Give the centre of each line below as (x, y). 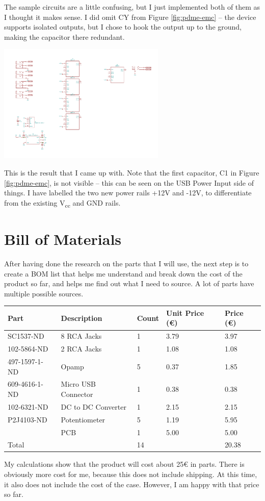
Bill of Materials (63, 239)
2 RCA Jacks (81, 349)
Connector (77, 394)
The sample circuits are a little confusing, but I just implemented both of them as (132, 7)
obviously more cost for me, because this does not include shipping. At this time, (131, 474)
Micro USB (78, 384)
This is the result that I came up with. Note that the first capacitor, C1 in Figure (132, 172)
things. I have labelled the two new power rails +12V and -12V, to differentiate (128, 193)
